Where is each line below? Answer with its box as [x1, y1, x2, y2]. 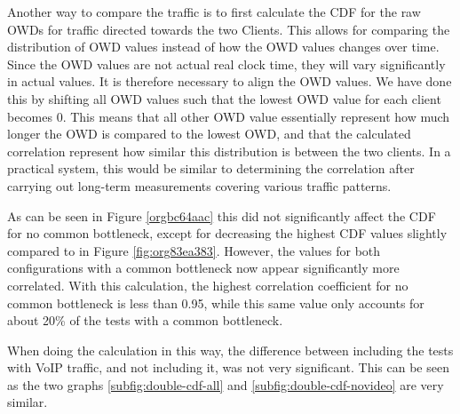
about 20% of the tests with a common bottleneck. [7, 311, 283, 330]
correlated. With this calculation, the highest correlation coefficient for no [7, 275, 408, 294]
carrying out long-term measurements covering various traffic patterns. [7, 176, 392, 195]
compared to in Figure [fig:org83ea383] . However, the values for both [7, 241, 381, 259]
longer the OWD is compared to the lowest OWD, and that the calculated [7, 124, 411, 143]
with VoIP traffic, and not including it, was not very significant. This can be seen [7, 358, 449, 377]
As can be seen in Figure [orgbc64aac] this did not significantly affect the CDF [7, 206, 436, 225]
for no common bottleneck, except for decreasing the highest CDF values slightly [7, 224, 448, 243]
